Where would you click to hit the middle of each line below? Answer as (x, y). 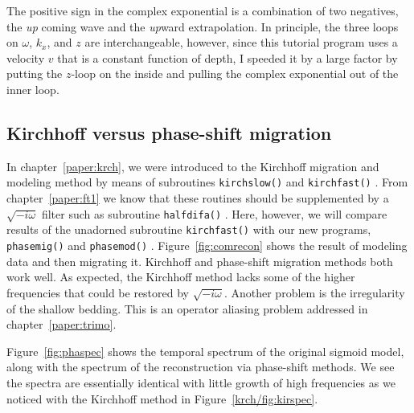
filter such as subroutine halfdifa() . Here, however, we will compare (214, 213)
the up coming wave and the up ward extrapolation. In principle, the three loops (203, 26)
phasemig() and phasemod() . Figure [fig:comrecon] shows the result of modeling (207, 245)
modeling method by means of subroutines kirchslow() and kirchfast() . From (207, 182)
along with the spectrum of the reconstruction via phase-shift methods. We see (201, 367)
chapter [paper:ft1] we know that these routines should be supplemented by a (198, 198)
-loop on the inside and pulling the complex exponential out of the (235, 74)
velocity (26, 57)
